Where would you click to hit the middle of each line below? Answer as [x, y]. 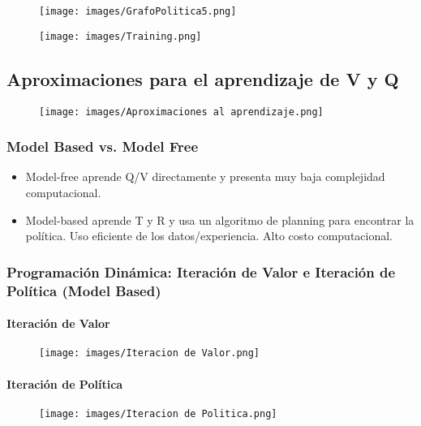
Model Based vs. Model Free [103, 146]
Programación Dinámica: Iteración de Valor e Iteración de [201, 271]
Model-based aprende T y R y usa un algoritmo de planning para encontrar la [220, 219]
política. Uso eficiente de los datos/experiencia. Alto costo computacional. [209, 236]
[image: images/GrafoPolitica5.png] [138, 11]
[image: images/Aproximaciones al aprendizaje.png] [181, 112]
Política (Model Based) [84, 290]
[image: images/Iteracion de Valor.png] [150, 353]
